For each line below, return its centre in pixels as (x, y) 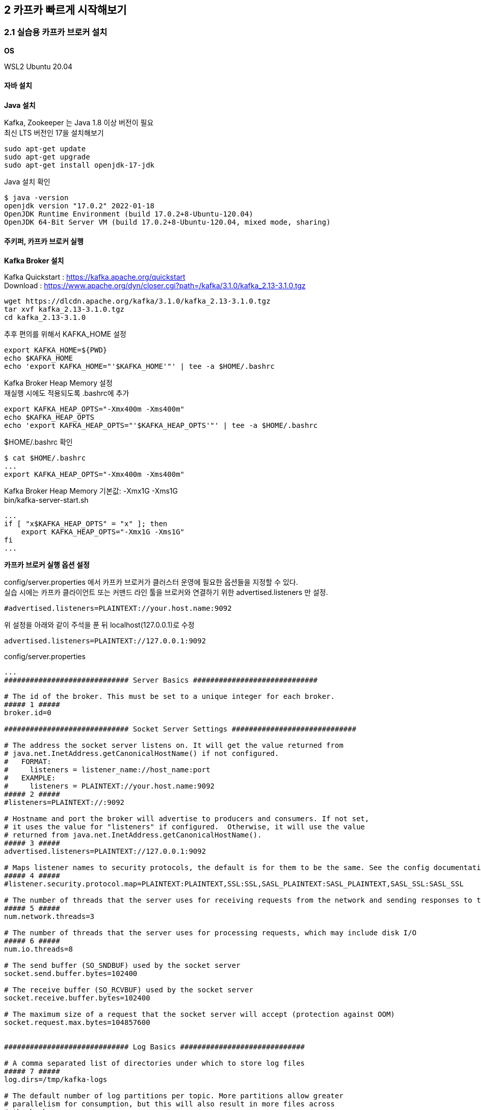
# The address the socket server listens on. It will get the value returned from (174, 746)
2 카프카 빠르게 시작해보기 (65, 10)
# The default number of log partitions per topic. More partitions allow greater (174, 1096)
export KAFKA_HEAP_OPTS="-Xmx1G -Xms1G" (103, 532)
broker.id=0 (28, 713)
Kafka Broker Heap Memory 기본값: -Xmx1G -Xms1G (91, 491)
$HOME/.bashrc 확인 (38, 442)
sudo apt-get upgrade (47, 157)
